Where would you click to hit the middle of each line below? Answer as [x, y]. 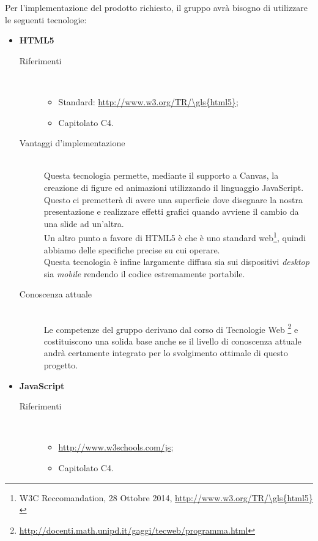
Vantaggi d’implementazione [72, 143]
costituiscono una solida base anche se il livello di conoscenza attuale [172, 341]
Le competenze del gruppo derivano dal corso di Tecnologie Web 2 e [171, 328]
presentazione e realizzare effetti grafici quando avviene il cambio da [171, 211]
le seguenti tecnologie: [46, 19]
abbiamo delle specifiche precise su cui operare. [132, 249]
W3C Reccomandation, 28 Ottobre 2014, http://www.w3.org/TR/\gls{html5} [166, 497]
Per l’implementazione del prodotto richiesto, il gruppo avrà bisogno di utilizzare [156, 7]
